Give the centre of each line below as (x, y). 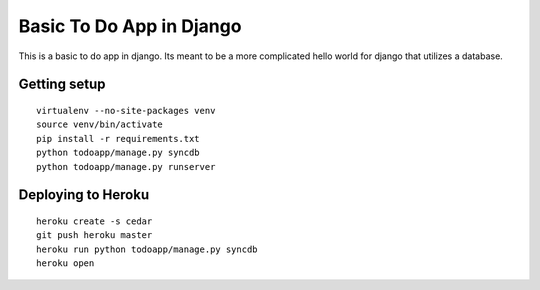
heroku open (65, 263)
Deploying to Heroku (84, 195)
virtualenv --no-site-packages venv (126, 110)
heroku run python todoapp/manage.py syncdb (147, 249)
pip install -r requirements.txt (118, 138)
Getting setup (62, 84)
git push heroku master (94, 235)
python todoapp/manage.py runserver (126, 166)
